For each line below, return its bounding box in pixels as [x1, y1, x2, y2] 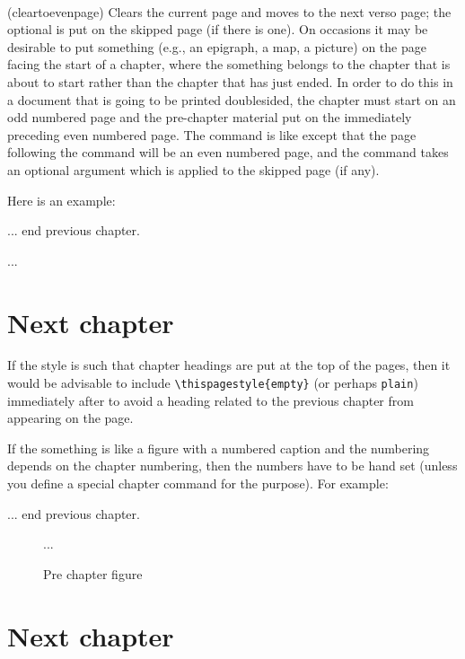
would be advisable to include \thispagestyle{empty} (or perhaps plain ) [7, 373, 418, 392]
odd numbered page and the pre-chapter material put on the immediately [7, 108, 412, 127]
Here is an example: [7, 190, 116, 209]
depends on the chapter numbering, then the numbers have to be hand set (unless [7, 456, 458, 475]
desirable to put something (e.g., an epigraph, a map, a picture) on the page [7, 37, 426, 56]
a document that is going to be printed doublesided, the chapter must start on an [7, 90, 456, 109]
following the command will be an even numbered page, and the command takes [7, 143, 449, 162]
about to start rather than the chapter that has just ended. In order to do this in [7, 72, 453, 91]
